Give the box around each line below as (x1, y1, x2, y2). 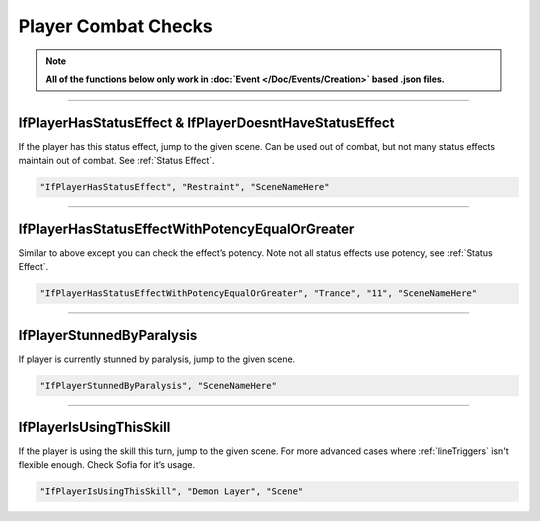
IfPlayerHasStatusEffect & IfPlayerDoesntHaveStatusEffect (18, 114, 395, 131)
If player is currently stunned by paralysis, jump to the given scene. (18, 353, 296, 365)
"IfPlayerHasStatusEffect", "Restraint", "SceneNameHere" (39, 181, 330, 193)
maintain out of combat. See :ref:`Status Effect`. (18, 155, 215, 167)
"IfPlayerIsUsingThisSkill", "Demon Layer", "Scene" (39, 486, 304, 497)
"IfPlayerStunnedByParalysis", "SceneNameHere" (39, 380, 277, 391)
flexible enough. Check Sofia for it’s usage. (18, 459, 196, 471)
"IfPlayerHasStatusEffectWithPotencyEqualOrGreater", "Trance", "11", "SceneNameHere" (39, 288, 478, 299)
